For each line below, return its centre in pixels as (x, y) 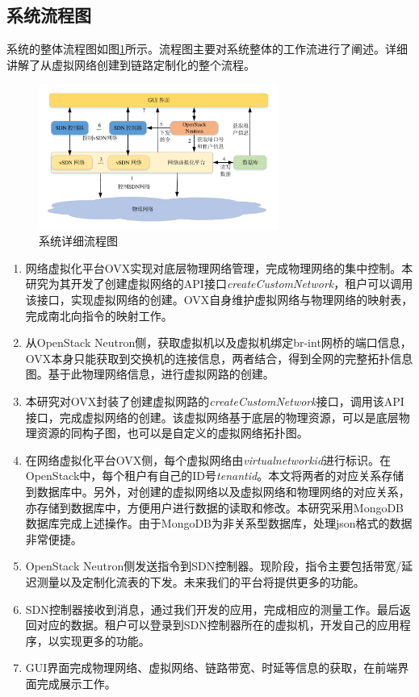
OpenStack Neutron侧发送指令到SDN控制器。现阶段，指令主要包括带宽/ (214, 566)
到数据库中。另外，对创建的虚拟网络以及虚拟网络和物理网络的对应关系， (218, 491)
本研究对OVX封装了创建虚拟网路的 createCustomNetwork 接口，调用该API (215, 401)
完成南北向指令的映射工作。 (99, 315)
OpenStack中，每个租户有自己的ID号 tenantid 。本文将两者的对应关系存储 (215, 476)
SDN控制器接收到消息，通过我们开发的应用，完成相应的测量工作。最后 (212, 609)
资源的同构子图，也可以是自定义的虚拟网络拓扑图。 (172, 433)
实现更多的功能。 (105, 640)
